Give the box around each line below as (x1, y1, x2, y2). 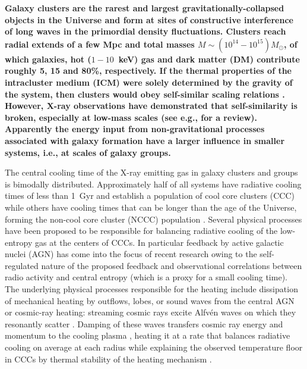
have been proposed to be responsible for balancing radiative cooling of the (5, 224, 278, 237)
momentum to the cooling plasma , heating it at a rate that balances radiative (5, 329, 290, 342)
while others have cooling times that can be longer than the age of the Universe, (5, 201, 297, 213)
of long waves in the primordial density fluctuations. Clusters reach (5, 25, 286, 37)
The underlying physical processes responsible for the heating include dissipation (5, 283, 298, 295)
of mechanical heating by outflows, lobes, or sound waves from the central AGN (5, 294, 295, 307)
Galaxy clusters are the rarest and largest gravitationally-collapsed (5, 2, 284, 14)
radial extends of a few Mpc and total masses (5, 37, 195, 50)
